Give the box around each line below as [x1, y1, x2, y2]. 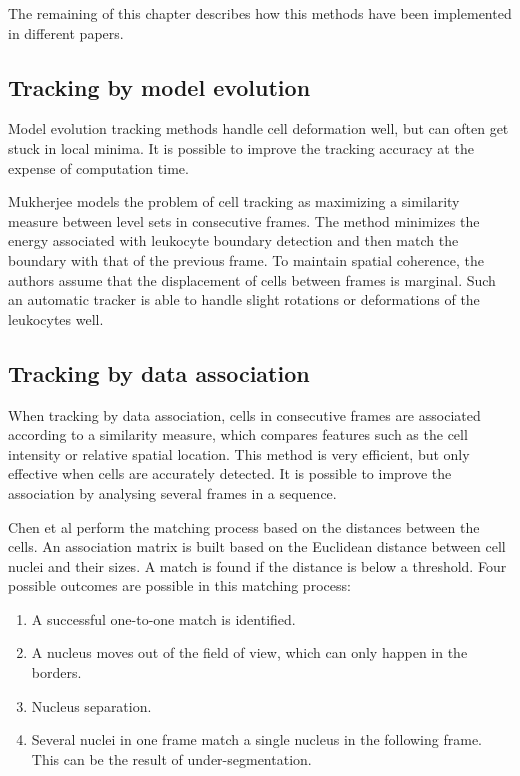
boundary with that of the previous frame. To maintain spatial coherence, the [8, 249, 484, 270]
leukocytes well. [8, 308, 104, 329]
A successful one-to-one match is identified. [31, 608, 296, 629]
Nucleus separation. [31, 695, 152, 716]
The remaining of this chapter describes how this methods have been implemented [8, 3, 512, 23]
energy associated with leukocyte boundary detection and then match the [8, 230, 459, 251]
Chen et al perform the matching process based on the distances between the [8, 516, 480, 537]
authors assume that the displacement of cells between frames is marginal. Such [8, 269, 496, 290]
